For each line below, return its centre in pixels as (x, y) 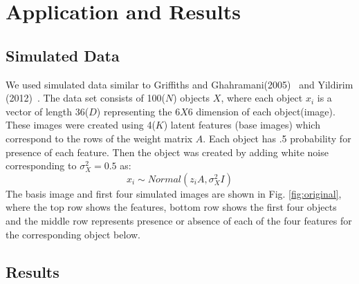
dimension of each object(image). (266, 111)
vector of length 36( (47, 111)
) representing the (134, 111)
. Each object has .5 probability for (277, 138)
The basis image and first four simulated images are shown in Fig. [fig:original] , (174, 193)
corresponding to (41, 165)
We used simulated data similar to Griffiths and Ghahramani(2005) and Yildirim (179, 84)
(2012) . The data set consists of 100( (85, 98)
